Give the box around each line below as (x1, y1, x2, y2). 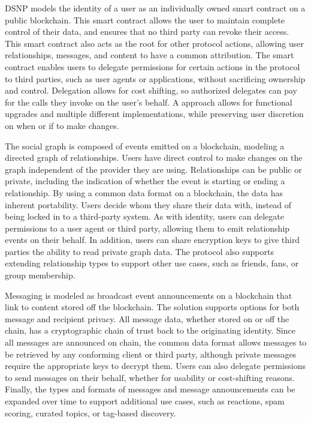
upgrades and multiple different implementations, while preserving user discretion (5, 107, 304, 120)
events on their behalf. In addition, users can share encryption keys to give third (5, 233, 300, 246)
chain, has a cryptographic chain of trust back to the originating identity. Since (5, 324, 295, 337)
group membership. (5, 269, 76, 281)
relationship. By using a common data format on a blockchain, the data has (5, 186, 283, 199)
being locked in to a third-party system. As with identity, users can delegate (5, 210, 284, 223)
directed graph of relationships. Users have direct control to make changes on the (5, 151, 303, 164)
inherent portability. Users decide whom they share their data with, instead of (5, 198, 292, 211)
